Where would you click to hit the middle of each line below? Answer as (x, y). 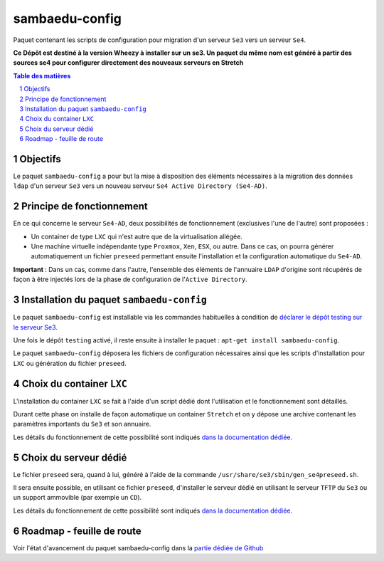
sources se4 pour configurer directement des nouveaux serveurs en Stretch (128, 63)
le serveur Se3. (36, 327)
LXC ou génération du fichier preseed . (70, 363)
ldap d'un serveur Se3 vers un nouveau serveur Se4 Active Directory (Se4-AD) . (140, 186)
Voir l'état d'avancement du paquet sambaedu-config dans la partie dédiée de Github (138, 547)
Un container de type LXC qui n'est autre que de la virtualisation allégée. (137, 236)
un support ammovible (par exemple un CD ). (78, 498)
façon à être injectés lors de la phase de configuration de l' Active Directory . (130, 279)
